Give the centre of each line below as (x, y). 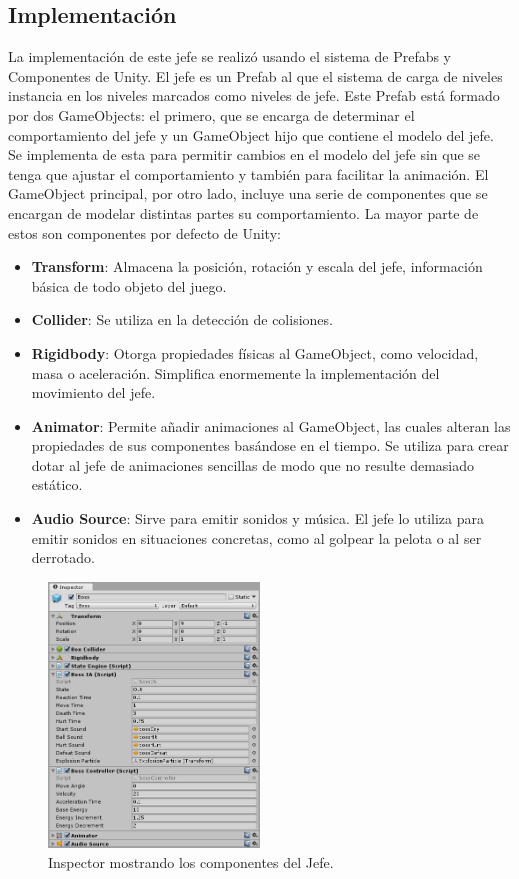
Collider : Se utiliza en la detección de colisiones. (182, 319)
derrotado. (63, 557)
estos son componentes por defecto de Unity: (144, 232)
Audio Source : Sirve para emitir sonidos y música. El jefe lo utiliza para (257, 518)
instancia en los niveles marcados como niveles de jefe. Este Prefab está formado (254, 95)
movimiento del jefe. (93, 392)
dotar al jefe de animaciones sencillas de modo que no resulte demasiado (252, 464)
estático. (57, 484)
